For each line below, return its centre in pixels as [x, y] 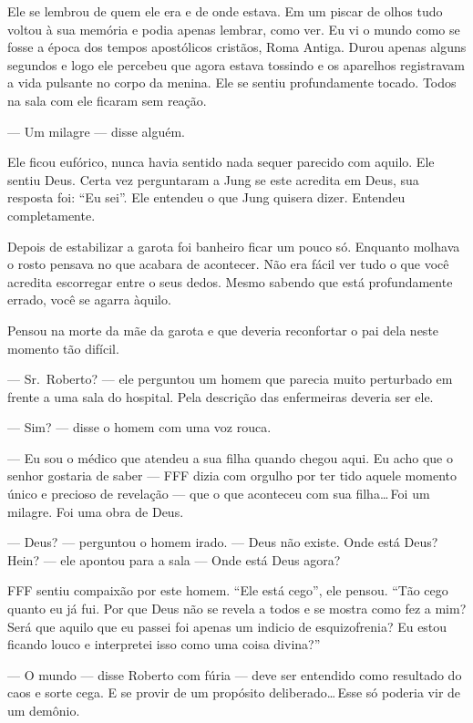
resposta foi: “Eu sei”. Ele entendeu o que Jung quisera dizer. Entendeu [206, 197]
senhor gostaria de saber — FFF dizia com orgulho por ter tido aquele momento [232, 475]
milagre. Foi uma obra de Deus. [96, 511]
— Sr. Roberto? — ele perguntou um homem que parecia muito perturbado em [230, 379]
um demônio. [44, 710]
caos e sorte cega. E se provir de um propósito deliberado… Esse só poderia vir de [234, 692]
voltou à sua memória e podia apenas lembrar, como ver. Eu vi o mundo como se [234, 29]
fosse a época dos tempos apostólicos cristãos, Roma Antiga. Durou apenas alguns [237, 47]
